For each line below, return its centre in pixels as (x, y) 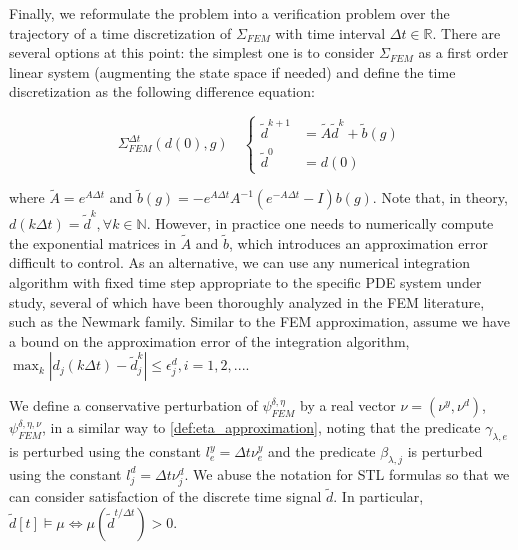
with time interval (330, 32)
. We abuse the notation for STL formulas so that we (347, 473)
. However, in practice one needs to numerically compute (320, 222)
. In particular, (378, 496)
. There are (466, 32)
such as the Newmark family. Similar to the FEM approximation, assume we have (259, 321)
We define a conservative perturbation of (133, 405)
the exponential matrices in (92, 242)
